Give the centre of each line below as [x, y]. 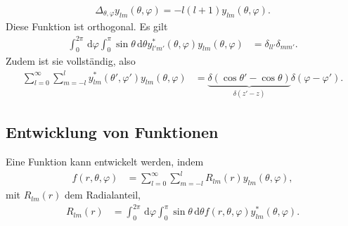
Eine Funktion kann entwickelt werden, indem [105, 162]
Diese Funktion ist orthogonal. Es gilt [87, 26]
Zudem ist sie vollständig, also [71, 61]
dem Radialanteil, [103, 195]
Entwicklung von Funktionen [112, 132]
